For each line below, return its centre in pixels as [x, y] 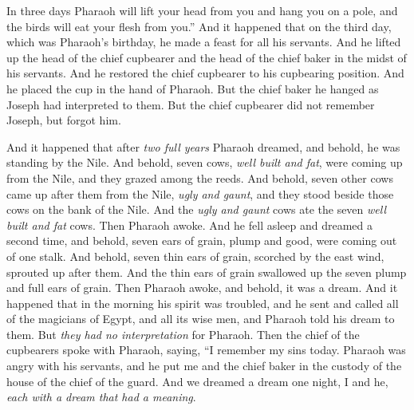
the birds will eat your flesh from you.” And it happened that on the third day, [199, 26]
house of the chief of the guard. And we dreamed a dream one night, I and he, [197, 381]
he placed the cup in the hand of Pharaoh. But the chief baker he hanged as [193, 88]
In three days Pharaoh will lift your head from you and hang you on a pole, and [202, 10]
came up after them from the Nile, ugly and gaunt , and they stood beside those [200, 193]
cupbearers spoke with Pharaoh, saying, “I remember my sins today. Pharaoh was [206, 350]
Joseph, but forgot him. [64, 120]
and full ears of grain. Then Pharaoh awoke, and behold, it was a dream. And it [202, 288]
